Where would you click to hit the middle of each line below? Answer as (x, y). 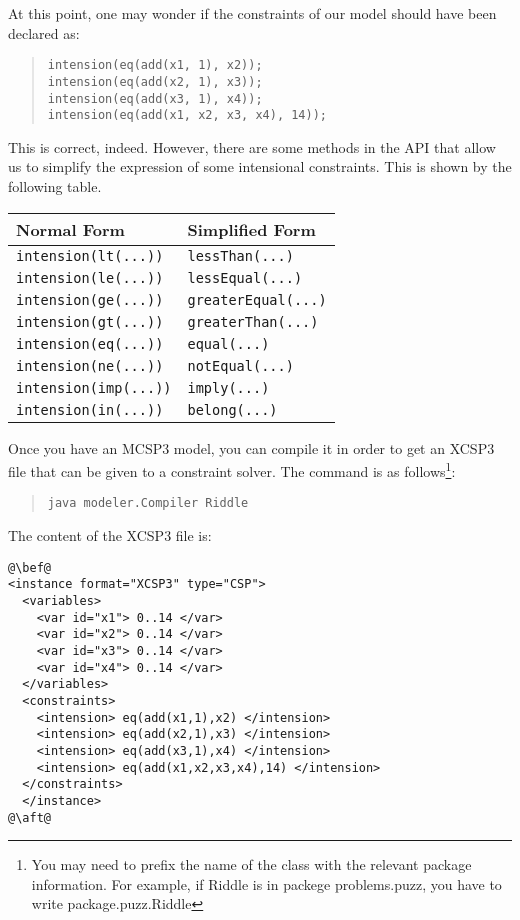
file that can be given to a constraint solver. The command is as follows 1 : (232, 469)
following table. (55, 186)
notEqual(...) (240, 365)
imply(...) (228, 387)
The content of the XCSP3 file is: (110, 535)
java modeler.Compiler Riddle (148, 503)
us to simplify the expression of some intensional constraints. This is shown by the (260, 166)
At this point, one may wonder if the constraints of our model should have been (252, 13)
